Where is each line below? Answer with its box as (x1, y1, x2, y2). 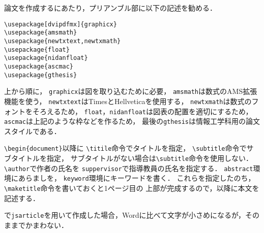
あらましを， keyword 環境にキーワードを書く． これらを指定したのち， (18, 173, 255, 183)
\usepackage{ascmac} (4, 62, 74, 70)
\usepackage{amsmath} (4, 29, 77, 37)
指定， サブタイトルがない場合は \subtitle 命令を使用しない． (46, 153, 253, 163)
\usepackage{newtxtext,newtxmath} (4, 37, 121, 45)
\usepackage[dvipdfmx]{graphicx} (4, 20, 117, 28)
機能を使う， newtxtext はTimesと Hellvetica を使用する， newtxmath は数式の (4, 95, 252, 106)
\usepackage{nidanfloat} (4, 54, 88, 62)
